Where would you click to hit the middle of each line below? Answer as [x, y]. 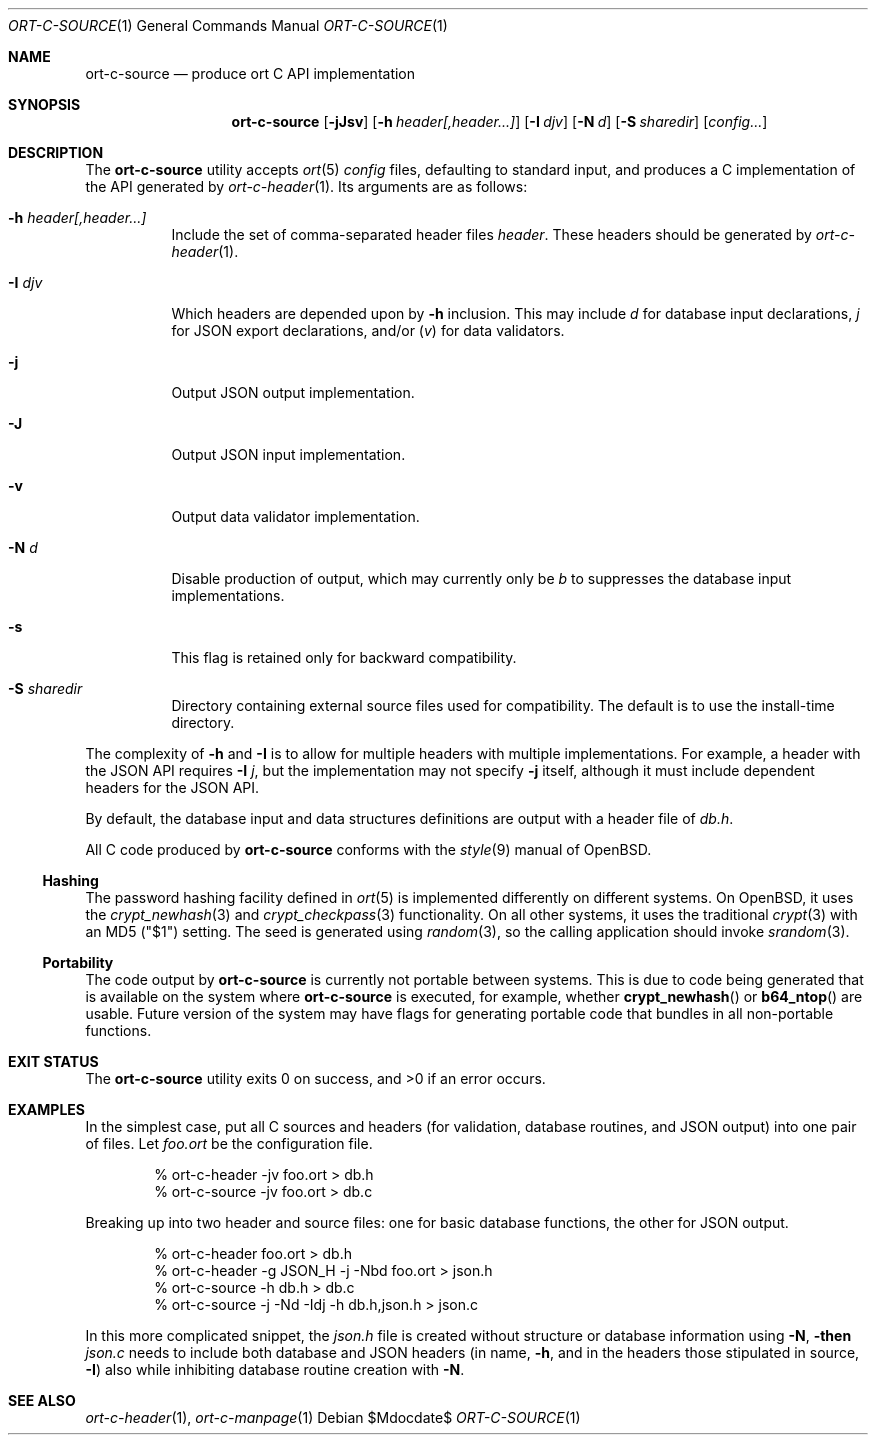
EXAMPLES [46, 1109]
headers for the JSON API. [172, 787]
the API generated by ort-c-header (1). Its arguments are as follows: [306, 186]
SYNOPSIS [44, 104]
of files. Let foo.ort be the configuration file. [229, 1143]
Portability [78, 962]
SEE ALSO [42, 1400]
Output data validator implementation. [295, 516]
